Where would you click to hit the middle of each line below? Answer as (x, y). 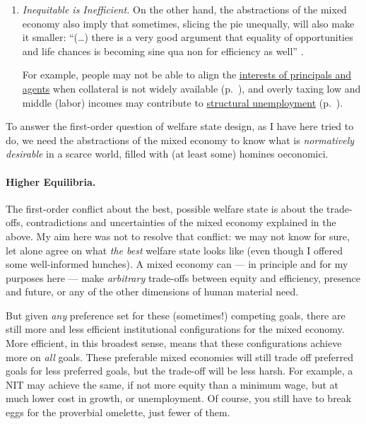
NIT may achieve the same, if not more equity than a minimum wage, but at (172, 384)
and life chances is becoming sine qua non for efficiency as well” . (163, 51)
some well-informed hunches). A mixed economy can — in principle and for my (177, 264)
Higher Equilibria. (51, 181)
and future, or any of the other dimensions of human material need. (152, 291)
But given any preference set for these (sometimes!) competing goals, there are (176, 315)
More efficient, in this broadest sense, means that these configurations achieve (174, 343)
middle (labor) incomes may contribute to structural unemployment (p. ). (183, 102)
